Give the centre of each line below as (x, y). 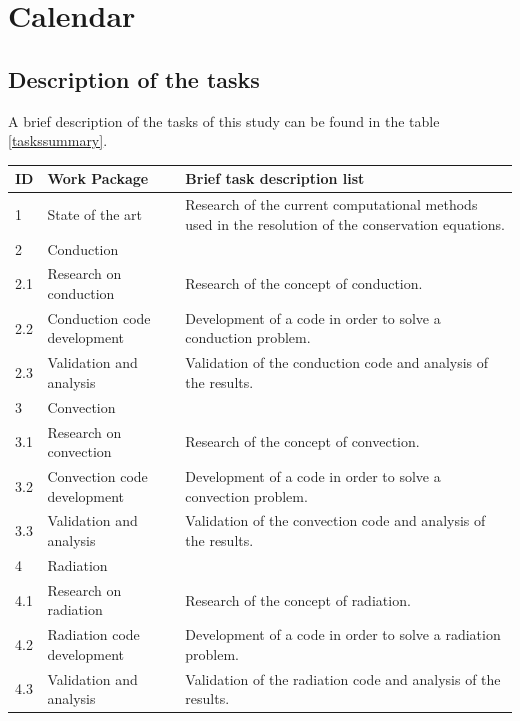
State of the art (94, 213)
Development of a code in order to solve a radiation (343, 634)
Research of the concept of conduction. (304, 283)
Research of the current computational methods (331, 204)
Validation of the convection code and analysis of (335, 520)
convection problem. (246, 495)
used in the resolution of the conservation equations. (345, 223)
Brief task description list (275, 178)
